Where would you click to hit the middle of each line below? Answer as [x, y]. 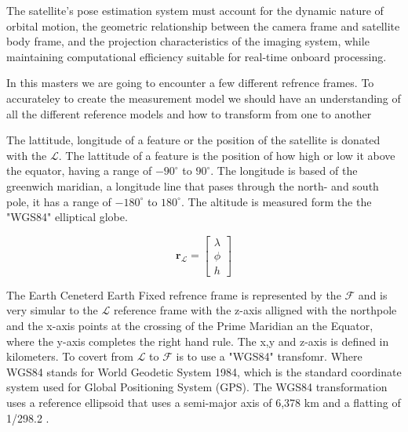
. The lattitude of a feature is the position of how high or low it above [227, 155]
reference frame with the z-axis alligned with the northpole [255, 310]
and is [373, 294]
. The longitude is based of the [284, 171]
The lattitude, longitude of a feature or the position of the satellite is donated [193, 140]
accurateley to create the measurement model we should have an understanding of [204, 98]
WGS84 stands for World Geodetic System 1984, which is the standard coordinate [204, 371]
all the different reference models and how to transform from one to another [189, 113]
